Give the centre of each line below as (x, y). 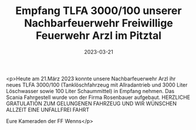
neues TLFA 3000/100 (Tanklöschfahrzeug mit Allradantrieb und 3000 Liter (97, 85)
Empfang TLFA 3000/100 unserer (99, 11)
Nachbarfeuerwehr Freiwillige (99, 23)
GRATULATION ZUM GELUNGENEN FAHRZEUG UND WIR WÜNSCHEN (92, 103)
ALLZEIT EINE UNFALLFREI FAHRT (48, 110)
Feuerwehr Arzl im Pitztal (99, 36)
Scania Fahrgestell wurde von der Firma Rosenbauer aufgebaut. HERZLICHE (98, 97)
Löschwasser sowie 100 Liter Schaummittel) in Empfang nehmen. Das (90, 91)
